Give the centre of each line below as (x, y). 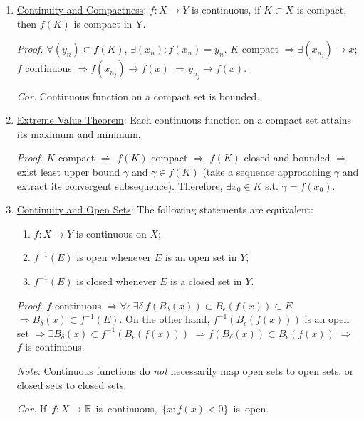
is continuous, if (226, 9)
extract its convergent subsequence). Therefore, (120, 185)
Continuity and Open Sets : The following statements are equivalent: (165, 209)
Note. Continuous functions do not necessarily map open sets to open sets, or (185, 370)
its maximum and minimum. (79, 133)
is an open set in (201, 257)
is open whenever (114, 257)
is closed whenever (116, 281)
